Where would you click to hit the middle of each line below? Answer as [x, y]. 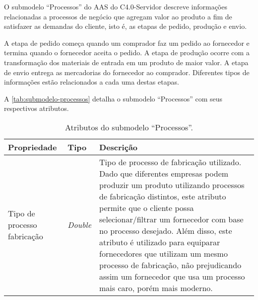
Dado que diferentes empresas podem [164, 173]
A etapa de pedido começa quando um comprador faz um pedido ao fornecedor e [127, 43]
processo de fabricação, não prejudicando [170, 265]
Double [80, 225]
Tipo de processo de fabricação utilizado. [170, 162]
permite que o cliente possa [147, 207]
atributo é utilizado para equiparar [160, 242]
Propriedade [32, 147]
